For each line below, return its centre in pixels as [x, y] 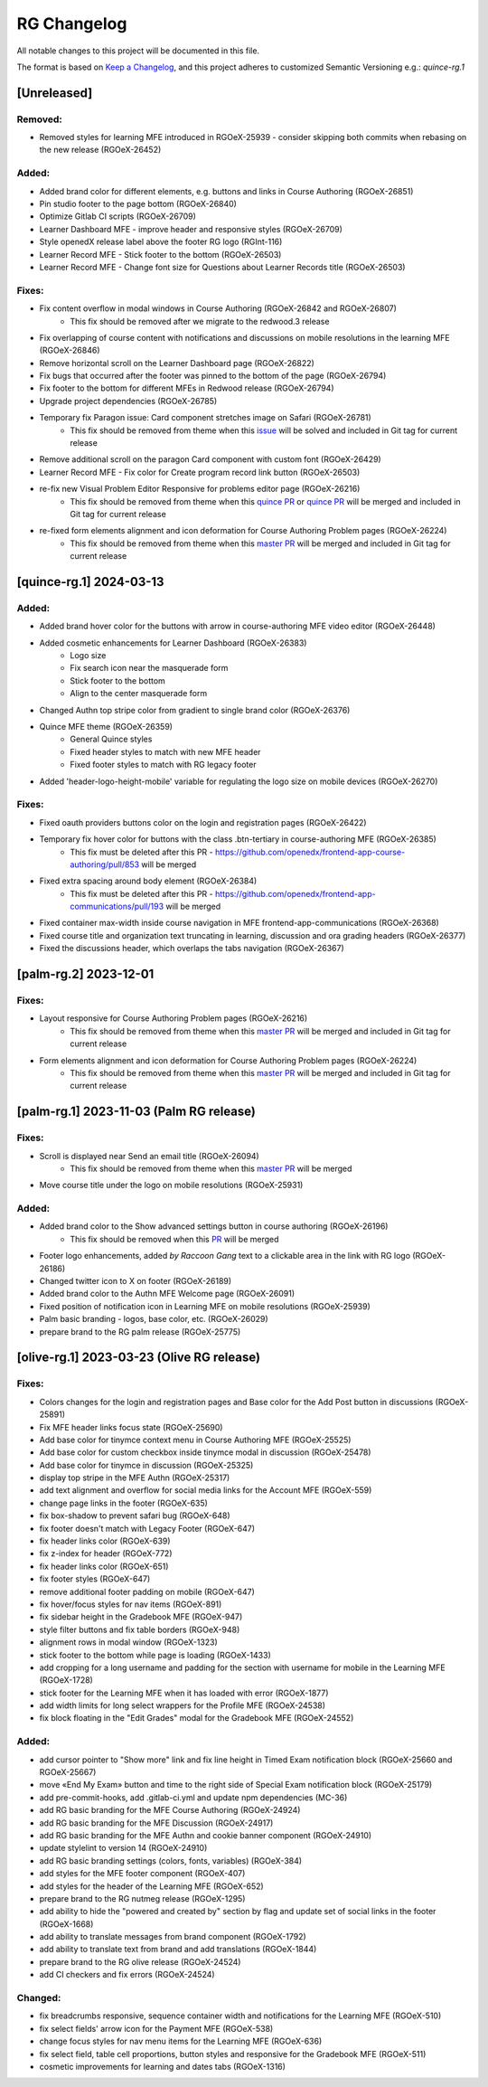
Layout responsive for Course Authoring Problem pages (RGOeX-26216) [174, 1018]
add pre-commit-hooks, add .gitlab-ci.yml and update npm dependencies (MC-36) [193, 1797]
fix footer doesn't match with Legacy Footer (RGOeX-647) [147, 1528]
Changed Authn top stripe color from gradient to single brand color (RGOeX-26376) [195, 710]
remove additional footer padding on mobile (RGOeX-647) [147, 1591]
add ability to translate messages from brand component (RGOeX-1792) [173, 1937]
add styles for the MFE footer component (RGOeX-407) [142, 1874]
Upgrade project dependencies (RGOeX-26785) [128, 401]
